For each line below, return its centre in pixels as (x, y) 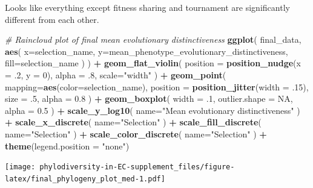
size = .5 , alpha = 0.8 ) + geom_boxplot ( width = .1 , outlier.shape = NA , (149, 99)
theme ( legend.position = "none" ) (67, 146)
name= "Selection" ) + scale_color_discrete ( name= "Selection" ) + (136, 133)
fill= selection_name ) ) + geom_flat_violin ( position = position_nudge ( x (153, 63)
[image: (20, 167)
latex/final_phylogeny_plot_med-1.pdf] (85, 179)
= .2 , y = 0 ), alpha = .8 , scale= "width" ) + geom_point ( (116, 74)
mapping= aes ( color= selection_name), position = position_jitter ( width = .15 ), (157, 86)
